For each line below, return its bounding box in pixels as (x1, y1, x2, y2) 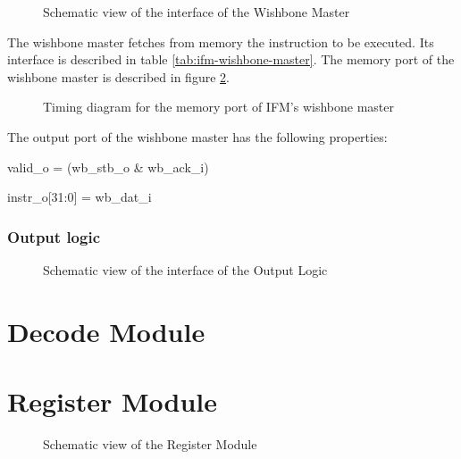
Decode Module (7, 313, 205, 349)
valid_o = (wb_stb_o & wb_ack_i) (7, 157, 209, 176)
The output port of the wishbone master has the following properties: (7, 127, 388, 146)
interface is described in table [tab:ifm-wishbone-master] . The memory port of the (7, 50, 455, 69)
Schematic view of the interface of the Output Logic (43, 260, 328, 279)
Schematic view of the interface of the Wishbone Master (43, 3, 350, 21)
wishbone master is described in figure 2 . (7, 67, 230, 86)
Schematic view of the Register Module (43, 435, 257, 454)
